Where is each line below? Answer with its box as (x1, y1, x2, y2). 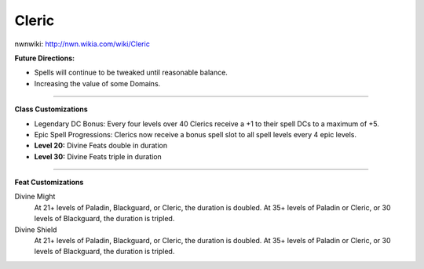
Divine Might (14, 192, 56, 202)
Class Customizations (14, 104, 88, 114)
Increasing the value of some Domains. (34, 78, 161, 88)
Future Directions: (14, 53, 75, 63)
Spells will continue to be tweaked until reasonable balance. (34, 67, 228, 78)
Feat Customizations (14, 177, 84, 187)
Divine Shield (14, 224, 57, 234)
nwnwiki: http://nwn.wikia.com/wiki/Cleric (14, 39, 151, 49)
